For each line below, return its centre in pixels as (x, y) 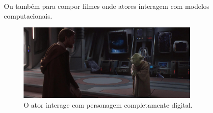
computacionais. (28, 15)
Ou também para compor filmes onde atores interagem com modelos (107, 6)
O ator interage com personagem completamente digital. (108, 104)
